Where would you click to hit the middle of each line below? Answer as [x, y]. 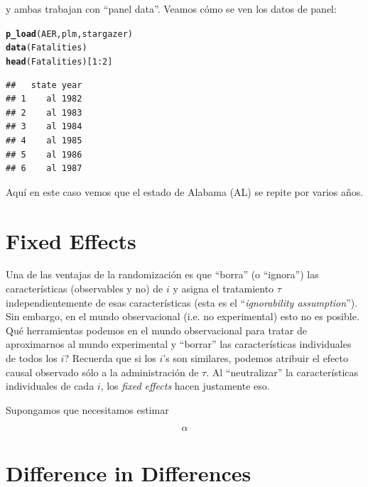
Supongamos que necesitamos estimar [87, 409]
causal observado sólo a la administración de [102, 372]
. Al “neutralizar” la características [282, 372]
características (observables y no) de [85, 289]
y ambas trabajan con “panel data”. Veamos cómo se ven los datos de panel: [171, 9]
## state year [44, 85]
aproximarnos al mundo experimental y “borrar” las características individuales [179, 344]
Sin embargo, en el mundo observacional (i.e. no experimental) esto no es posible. [183, 316]
